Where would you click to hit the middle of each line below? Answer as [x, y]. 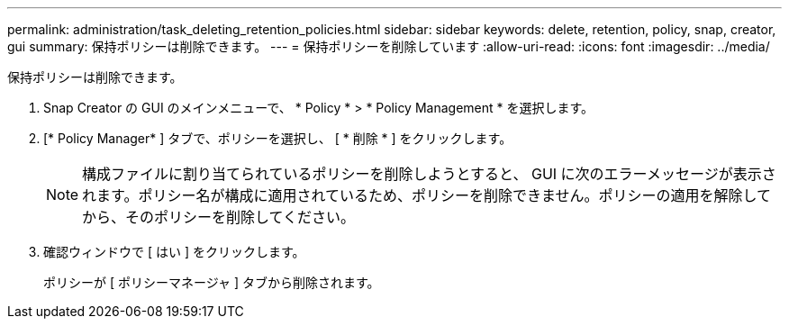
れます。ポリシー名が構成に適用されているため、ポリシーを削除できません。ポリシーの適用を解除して [427, 195]
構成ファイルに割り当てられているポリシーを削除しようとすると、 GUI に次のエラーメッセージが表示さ [429, 174]
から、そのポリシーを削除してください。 [219, 217]
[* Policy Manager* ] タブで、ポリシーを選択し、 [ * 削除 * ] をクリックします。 [278, 138]
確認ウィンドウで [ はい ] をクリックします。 [174, 252]
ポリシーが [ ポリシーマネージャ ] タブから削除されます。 [212, 282]
